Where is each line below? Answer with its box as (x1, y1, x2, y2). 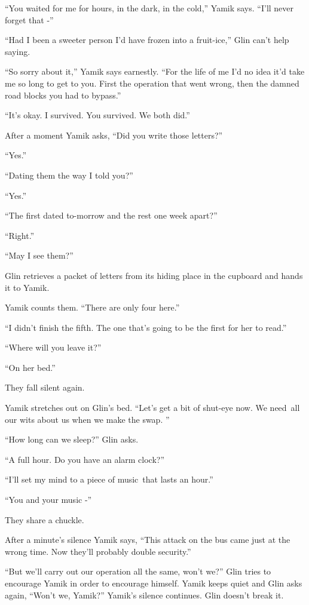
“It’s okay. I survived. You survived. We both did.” (5, 109, 190, 121)
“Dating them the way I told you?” (5, 168, 133, 181)
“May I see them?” (5, 249, 74, 262)
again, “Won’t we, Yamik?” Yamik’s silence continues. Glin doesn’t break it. (5, 588, 284, 601)
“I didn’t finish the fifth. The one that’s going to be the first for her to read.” (5, 321, 287, 333)
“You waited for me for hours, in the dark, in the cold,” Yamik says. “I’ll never (5, 2, 294, 14)
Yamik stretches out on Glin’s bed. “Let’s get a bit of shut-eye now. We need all (5, 401, 300, 414)
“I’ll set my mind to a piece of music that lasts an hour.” (5, 473, 213, 486)
